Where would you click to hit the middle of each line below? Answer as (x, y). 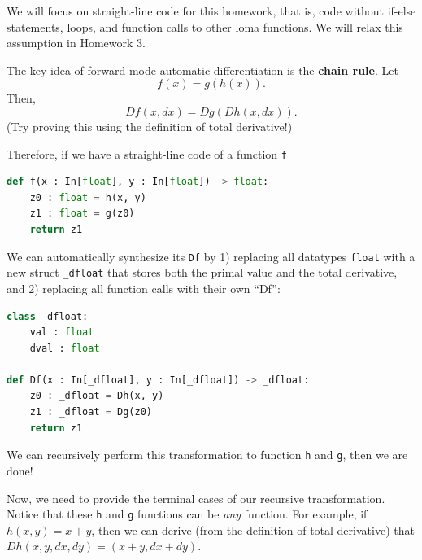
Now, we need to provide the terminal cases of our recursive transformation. (196, 498)
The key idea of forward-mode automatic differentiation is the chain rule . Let (202, 70)
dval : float (65, 348)
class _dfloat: (48, 316)
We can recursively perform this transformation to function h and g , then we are (207, 455)
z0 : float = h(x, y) (88, 197)
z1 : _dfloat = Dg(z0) (91, 412)
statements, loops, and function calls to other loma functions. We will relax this (205, 26)
